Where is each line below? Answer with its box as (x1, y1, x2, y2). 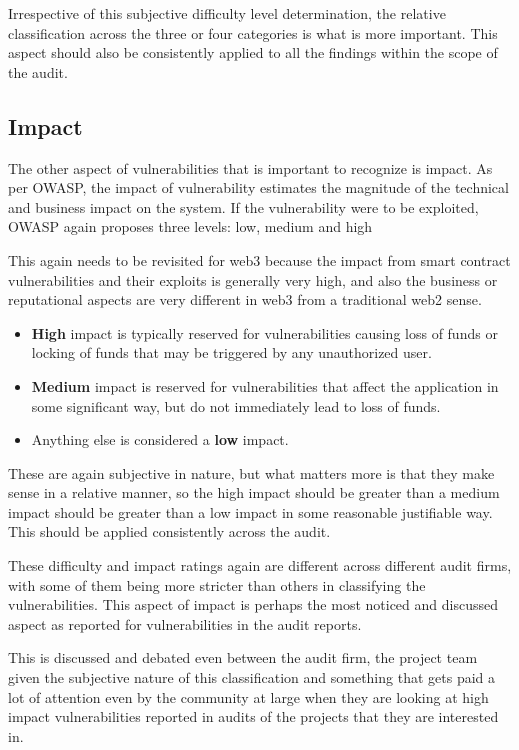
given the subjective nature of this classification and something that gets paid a (8, 667, 496, 688)
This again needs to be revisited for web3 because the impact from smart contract (8, 249, 511, 270)
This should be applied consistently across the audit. (8, 521, 331, 542)
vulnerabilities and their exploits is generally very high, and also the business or (8, 269, 498, 290)
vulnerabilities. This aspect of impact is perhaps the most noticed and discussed (8, 594, 498, 615)
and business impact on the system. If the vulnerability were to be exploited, (8, 196, 479, 217)
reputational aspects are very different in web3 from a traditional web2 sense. (8, 289, 482, 310)
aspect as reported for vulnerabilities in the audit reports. (8, 613, 362, 634)
